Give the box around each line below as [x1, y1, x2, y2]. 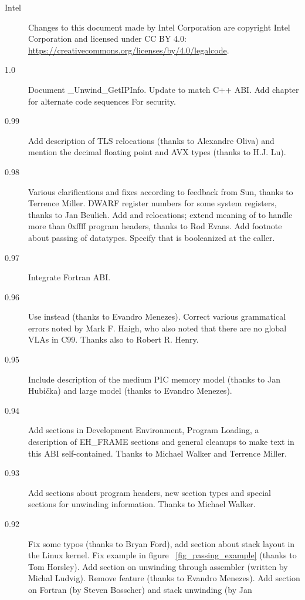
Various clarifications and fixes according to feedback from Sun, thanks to [28, 185, 293, 197]
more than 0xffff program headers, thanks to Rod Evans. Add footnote [28, 220, 282, 232]
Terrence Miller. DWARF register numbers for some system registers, [28, 197, 277, 209]
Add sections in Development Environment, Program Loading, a [28, 424, 259, 436]
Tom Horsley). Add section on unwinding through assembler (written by [28, 560, 288, 572]
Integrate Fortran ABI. [28, 271, 111, 283]
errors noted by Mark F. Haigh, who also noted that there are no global [28, 321, 287, 334]
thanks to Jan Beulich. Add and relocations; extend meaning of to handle [28, 208, 293, 220]
